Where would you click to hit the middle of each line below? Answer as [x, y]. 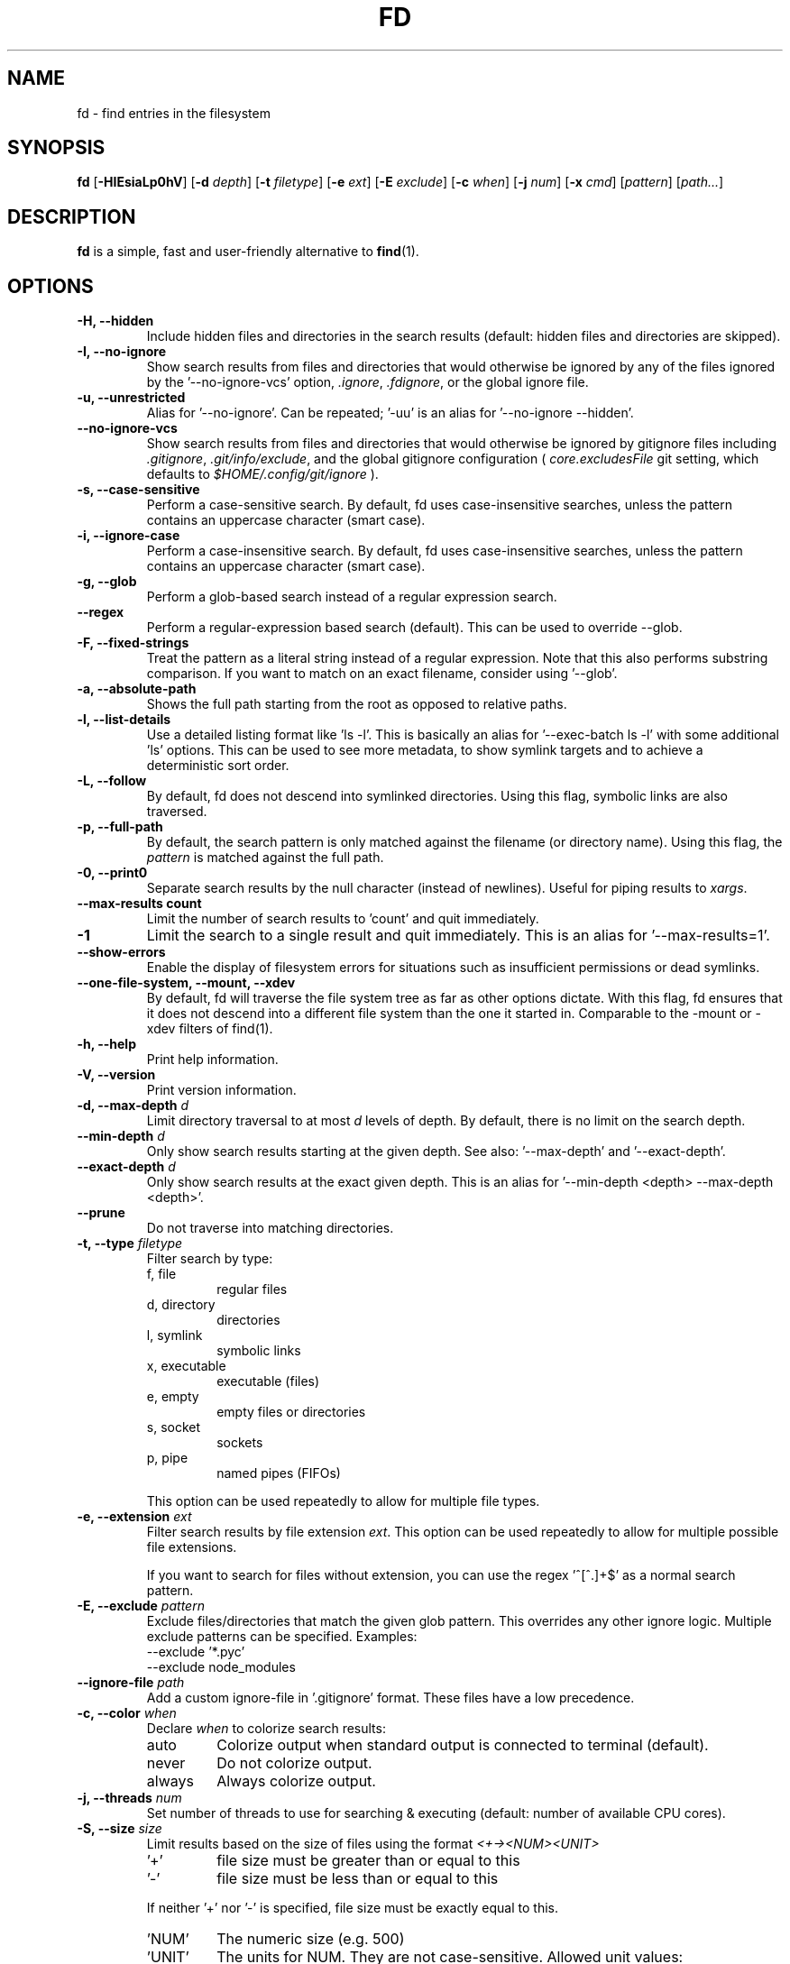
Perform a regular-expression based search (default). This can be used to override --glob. [414, 628]
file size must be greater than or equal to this [368, 1861]
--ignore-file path [131, 1683]
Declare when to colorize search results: [266, 1729]
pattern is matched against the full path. [265, 858]
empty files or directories [291, 1412]
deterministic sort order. [218, 766]
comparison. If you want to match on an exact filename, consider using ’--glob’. [382, 674]
